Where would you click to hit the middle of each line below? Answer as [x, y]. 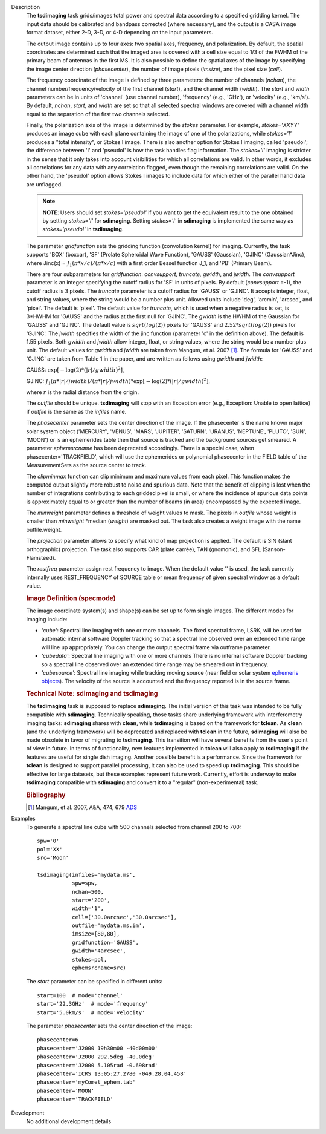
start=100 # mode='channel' [80, 995]
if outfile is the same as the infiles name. [76, 411]
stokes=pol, [89, 959]
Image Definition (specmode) [71, 598]
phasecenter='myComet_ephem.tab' [86, 1082]
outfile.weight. [44, 529]
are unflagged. [44, 184]
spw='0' [48, 841]
